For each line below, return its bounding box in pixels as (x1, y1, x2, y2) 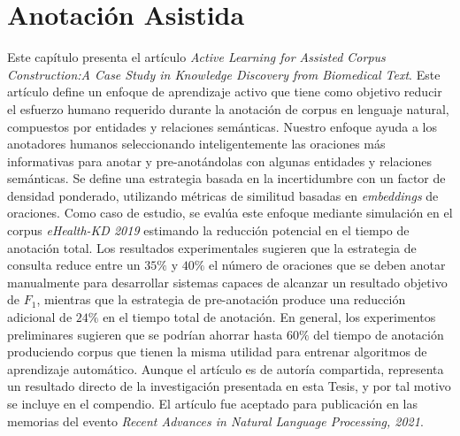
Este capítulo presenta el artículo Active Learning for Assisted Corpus (7, 48, 386, 66)
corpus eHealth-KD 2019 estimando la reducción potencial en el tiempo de (7, 221, 410, 240)
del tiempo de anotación (313, 325, 444, 343)
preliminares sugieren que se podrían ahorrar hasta (7, 325, 283, 343)
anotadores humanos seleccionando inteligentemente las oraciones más (7, 134, 386, 153)
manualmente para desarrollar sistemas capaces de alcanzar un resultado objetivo (7, 272, 448, 291)
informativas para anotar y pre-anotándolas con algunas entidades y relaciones (7, 151, 433, 170)
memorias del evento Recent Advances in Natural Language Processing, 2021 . (7, 411, 424, 430)
